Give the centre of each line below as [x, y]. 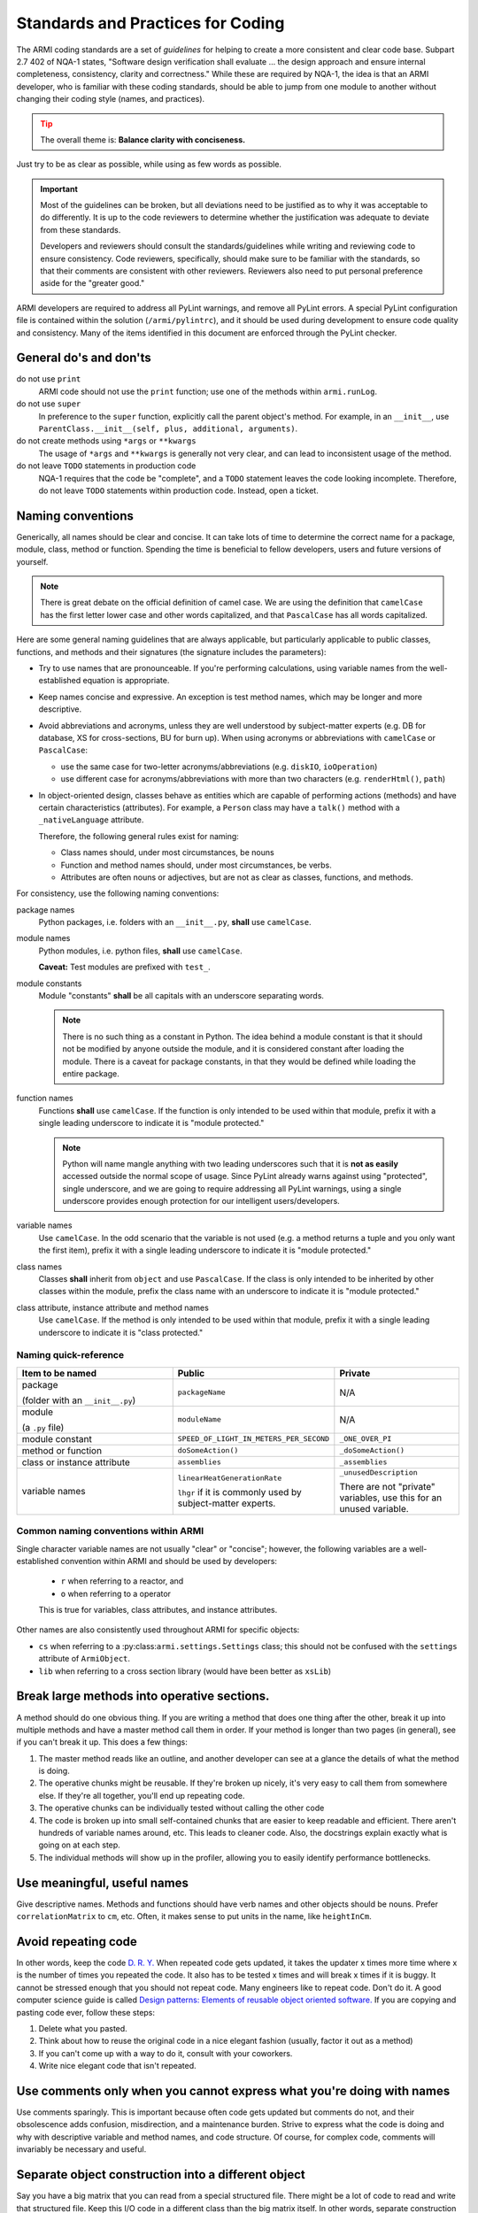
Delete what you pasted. [83, 2028]
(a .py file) [43, 1427]
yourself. [32, 561]
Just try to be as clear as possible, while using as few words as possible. [149, 165]
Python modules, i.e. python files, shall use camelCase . [140, 951]
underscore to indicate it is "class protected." [121, 1332]
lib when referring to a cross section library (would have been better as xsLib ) [185, 1671]
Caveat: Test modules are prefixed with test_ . [125, 967]
